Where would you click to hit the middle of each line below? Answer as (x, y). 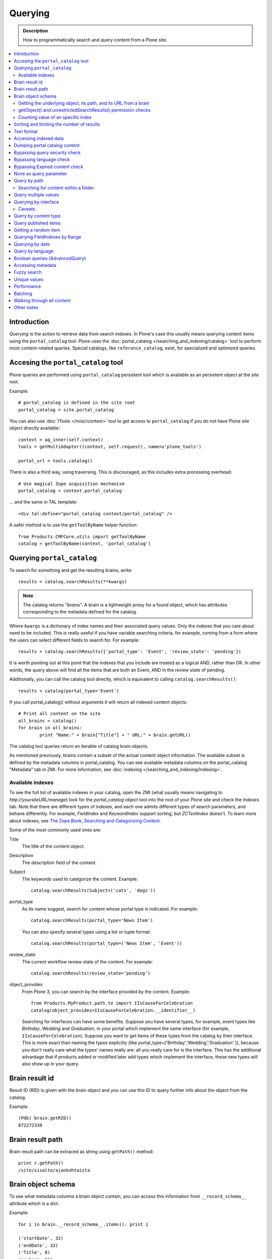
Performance (27, 287)
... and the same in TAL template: (43, 502)
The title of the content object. (53, 846)
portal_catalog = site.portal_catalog (66, 410)
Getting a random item (37, 230)
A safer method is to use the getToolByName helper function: (74, 525)
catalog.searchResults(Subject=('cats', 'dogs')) (93, 890)
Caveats (27, 208)
